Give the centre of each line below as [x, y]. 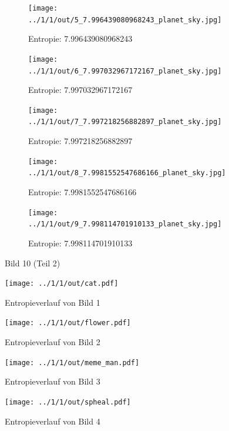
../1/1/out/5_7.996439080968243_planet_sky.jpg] [125, 20]
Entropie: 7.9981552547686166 [82, 192]
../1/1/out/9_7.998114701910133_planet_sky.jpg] [125, 224]
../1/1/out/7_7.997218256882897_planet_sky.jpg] [125, 122]
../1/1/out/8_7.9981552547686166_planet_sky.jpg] [127, 173]
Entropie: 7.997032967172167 [80, 90]
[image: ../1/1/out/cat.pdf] [62, 284]
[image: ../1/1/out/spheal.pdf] [68, 402]
